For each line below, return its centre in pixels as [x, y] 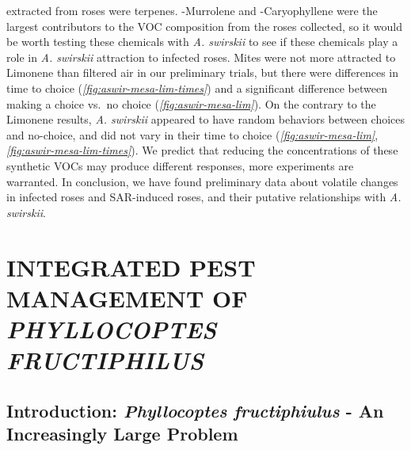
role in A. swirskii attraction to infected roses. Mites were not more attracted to [201, 57]
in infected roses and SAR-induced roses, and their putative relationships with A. [204, 197]
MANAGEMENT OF [127, 297]
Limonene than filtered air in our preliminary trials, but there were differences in [202, 72]
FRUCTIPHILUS [105, 360]
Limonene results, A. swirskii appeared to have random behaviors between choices [206, 119]
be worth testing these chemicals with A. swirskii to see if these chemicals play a [202, 42]
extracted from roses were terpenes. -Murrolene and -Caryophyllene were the [192, 10]
